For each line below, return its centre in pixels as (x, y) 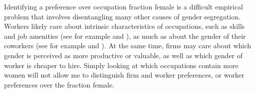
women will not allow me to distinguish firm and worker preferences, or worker (124, 75)
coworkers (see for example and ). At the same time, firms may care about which (128, 46)
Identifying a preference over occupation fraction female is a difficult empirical (124, 6)
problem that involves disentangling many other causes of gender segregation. (122, 16)
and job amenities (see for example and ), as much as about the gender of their (125, 36)
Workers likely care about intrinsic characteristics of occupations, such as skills (125, 26)
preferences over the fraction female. (59, 84)
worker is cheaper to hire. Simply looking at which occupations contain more (121, 65)
